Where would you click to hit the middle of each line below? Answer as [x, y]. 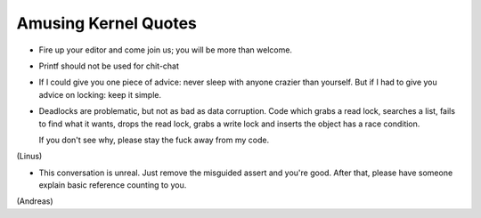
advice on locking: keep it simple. [100, 94]
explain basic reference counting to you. [113, 185]
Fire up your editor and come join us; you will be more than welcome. [166, 50]
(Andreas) [35, 201]
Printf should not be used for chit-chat [109, 66]
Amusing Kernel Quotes [107, 23]
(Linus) [29, 157]
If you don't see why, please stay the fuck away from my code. [154, 140]
